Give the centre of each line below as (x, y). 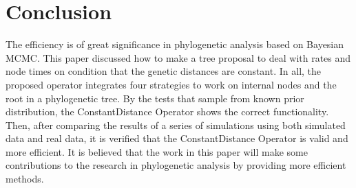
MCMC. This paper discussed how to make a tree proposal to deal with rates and (178, 57)
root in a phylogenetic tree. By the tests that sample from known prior (155, 98)
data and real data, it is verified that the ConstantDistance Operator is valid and (177, 138)
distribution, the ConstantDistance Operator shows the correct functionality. (167, 111)
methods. (25, 179)
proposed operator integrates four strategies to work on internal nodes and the (171, 84)
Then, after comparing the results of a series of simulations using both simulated (176, 125)
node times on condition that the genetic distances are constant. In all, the (164, 71)
